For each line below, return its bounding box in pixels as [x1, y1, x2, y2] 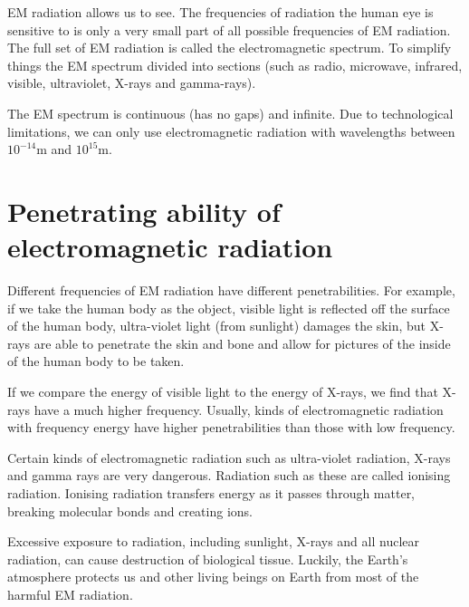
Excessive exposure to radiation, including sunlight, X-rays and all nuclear [7, 532, 419, 551]
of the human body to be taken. [7, 352, 185, 371]
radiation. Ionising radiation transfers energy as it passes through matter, [7, 484, 416, 502]
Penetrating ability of [7, 192, 281, 229]
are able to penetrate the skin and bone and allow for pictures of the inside [33, 333, 451, 352]
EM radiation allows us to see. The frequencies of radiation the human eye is [7, 3, 434, 21]
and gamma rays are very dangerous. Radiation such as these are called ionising [7, 466, 451, 485]
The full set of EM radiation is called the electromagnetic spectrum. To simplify [7, 38, 452, 57]
